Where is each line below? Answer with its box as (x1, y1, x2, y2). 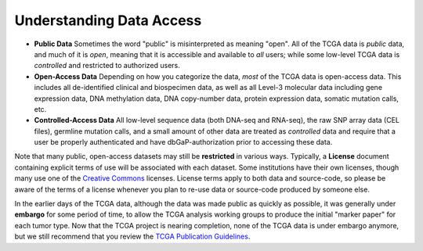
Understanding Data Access (14, 12, 202, 29)
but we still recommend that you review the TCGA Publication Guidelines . (14, 231, 251, 242)
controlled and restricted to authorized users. (34, 61, 180, 70)
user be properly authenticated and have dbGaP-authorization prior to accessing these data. (34, 138, 333, 147)
